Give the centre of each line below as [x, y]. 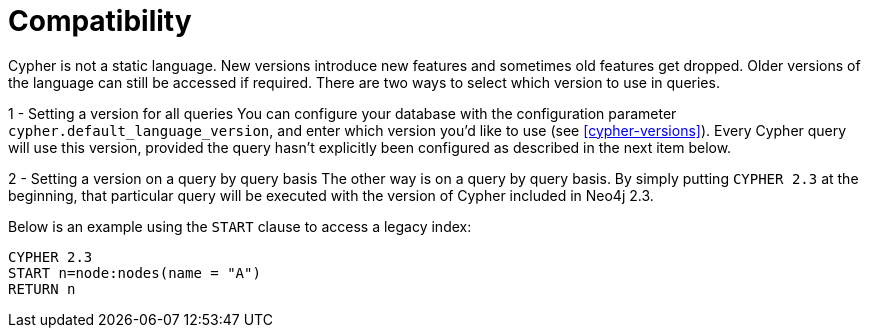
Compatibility [100, 21]
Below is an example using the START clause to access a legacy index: [240, 226]
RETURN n [42, 288]
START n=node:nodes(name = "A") [134, 272]
